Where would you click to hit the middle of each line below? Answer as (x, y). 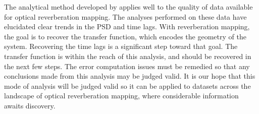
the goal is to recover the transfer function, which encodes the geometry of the (125, 36)
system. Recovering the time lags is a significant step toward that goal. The (121, 46)
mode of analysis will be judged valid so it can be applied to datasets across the (127, 85)
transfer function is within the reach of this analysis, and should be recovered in (128, 56)
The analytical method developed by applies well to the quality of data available (128, 7)
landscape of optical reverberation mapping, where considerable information (121, 96)
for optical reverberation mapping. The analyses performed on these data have (125, 16)
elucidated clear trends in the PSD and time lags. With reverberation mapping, (127, 26)
